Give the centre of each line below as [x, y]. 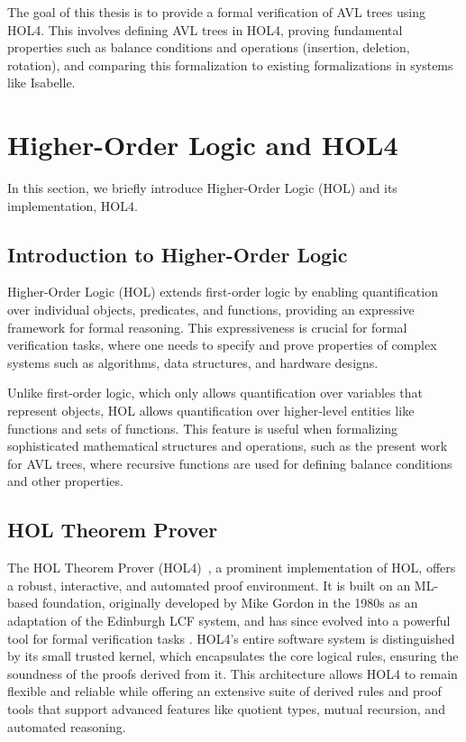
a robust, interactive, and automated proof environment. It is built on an [209, 585]
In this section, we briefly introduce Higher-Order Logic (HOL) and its [202, 188]
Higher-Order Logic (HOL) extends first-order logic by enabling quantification [223, 292]
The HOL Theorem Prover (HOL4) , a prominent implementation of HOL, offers [232, 568]
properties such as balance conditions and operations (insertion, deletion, [209, 47]
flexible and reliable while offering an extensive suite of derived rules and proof [224, 691]
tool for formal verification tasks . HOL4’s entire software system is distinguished [231, 638]
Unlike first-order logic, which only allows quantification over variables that [215, 393]
